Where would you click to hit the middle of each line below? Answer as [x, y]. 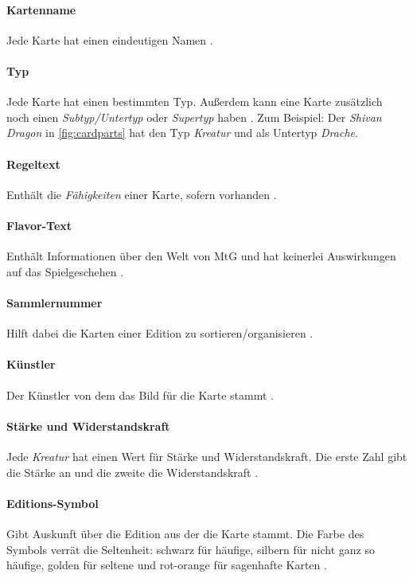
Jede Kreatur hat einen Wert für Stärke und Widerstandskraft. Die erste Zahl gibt [207, 456]
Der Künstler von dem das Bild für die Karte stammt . [140, 394]
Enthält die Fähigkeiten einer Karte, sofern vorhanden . [142, 194]
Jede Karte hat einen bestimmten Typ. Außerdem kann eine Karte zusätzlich [195, 102]
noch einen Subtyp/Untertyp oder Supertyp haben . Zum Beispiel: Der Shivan [194, 117]
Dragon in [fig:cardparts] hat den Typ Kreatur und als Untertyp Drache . [182, 133]
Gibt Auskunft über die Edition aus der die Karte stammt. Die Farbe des [185, 533]
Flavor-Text [39, 225]
